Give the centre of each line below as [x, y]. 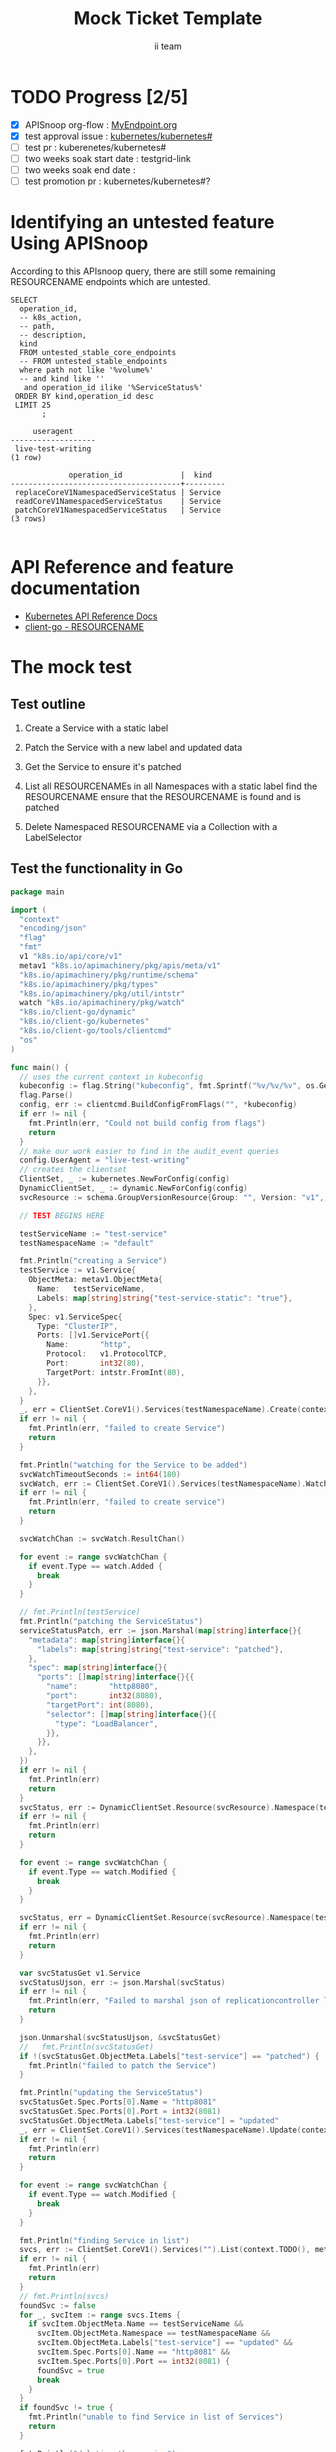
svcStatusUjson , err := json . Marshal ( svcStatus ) [122, 1982]
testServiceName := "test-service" [93, 1233]
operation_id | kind [140, 475]
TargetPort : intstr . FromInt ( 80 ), [116, 1372]
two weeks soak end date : [80, 169]
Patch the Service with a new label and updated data [133, 747]
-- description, [53, 335]
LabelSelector [53, 837]
